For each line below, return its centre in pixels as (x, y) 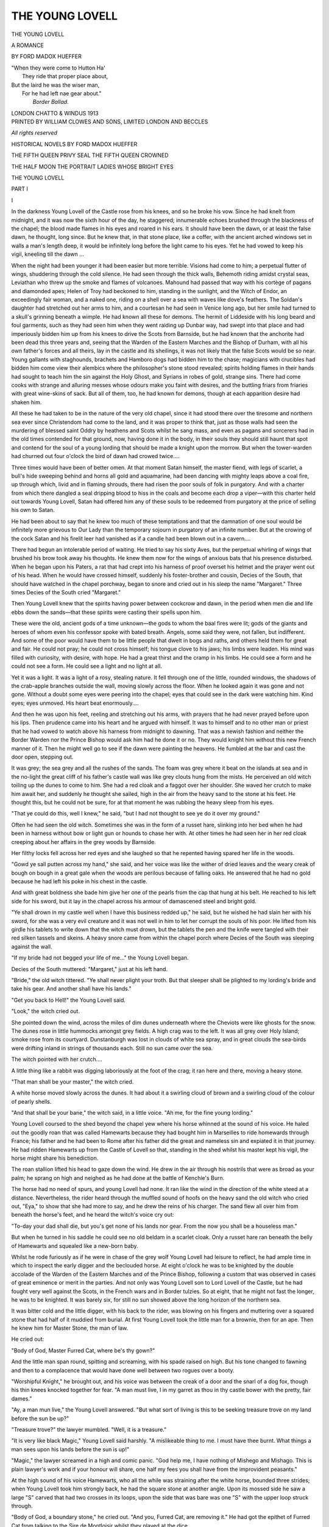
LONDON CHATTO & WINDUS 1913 (55, 113)
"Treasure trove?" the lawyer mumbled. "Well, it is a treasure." (89, 1429)
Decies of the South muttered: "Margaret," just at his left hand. (89, 969)
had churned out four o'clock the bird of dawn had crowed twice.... (95, 456)
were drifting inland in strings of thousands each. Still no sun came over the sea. (112, 1048)
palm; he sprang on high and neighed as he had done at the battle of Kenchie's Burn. (118, 1178)
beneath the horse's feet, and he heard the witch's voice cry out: (93, 1215)
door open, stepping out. (42, 757)
